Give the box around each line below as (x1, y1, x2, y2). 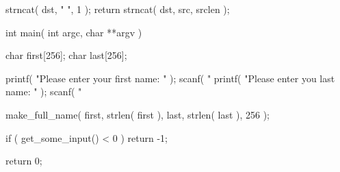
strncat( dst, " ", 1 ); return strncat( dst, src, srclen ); (5, 2, 230, 16)
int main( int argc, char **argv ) (5, 25, 142, 39)
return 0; (5, 153, 42, 168)
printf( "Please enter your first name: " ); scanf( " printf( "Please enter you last (5, 71, 335, 85)
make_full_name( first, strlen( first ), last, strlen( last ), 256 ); (5, 107, 270, 121)
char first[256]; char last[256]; (5, 48, 127, 62)
